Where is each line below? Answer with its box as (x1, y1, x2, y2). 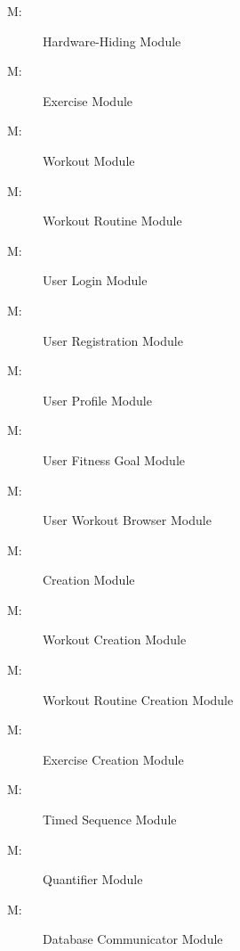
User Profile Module (43, 390, 152, 409)
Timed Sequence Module (43, 810, 177, 829)
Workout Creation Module (43, 630, 187, 649)
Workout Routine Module (43, 211, 182, 230)
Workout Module (43, 151, 135, 169)
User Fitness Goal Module (43, 450, 186, 469)
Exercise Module (43, 91, 133, 110)
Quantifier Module (43, 870, 143, 889)
